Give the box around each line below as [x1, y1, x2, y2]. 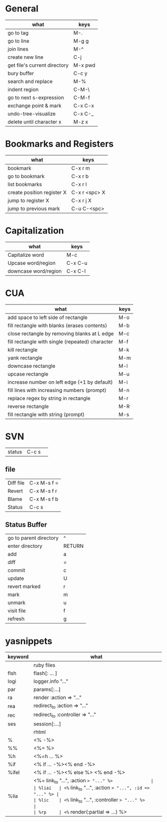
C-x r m [71, 165, 90, 172]
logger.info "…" [33, 678, 69, 685]
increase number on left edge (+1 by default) [7, 379, 113, 386]
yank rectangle [7, 354, 43, 361]
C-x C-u [66, 259, 88, 266]
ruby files [33, 662, 56, 669]
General [5, 3, 39, 14]
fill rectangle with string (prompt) [7, 411, 85, 418]
